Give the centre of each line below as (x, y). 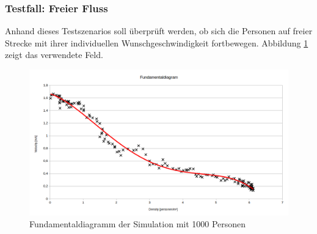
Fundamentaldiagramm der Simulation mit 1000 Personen (138, 224)
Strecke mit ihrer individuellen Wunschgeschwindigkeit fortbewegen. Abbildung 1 (157, 42)
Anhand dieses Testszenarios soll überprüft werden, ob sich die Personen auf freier (159, 31)
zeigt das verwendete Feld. (54, 55)
